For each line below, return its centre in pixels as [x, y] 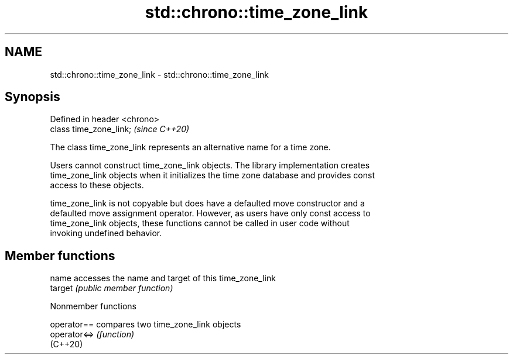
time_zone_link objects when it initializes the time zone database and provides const [212, 175]
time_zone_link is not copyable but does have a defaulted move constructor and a [207, 203]
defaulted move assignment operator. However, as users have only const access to [210, 213]
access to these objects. [97, 185]
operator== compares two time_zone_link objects [146, 325]
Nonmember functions [93, 306]
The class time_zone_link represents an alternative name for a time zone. [190, 147]
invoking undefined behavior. [106, 233]
